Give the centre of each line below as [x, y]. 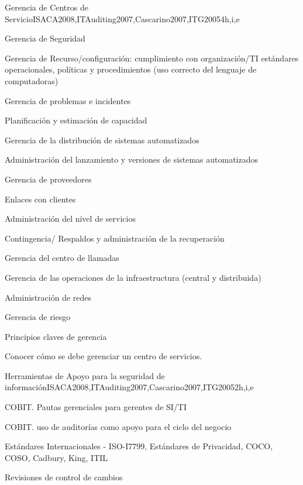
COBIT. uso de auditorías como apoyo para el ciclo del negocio [118, 426]
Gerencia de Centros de [47, 7]
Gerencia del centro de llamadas [62, 258]
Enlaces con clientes [40, 199]
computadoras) [32, 80]
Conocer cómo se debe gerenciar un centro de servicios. [104, 356]
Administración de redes [48, 297]
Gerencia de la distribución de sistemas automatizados [102, 140]
